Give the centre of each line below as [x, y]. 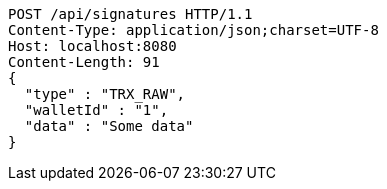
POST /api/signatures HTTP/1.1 [130, 14]
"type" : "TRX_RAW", [105, 94]
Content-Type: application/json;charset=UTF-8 [193, 30]
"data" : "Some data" [109, 126]
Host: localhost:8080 [92, 46]
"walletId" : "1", [96, 110]
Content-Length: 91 [84, 62]
